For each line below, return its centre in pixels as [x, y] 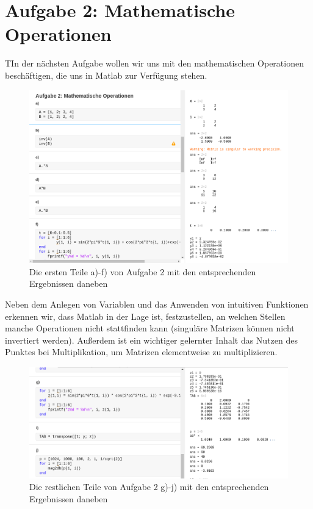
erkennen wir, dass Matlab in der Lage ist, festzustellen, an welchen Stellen [145, 316]
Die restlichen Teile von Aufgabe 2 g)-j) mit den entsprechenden [149, 487]
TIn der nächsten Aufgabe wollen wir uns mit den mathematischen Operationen [154, 63]
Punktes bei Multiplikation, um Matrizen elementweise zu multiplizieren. [141, 352]
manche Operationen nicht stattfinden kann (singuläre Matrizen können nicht [150, 328]
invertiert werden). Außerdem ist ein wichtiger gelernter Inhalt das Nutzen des [151, 340]
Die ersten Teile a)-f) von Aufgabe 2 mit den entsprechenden [143, 271]
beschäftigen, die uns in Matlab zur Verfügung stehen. [106, 75]
